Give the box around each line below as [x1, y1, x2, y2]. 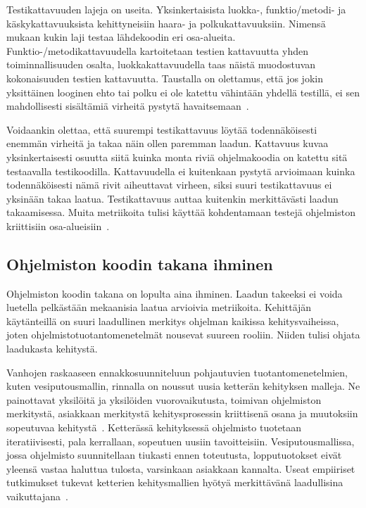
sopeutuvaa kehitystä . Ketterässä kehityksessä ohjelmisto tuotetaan [6, 420, 302, 435]
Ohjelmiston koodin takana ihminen [6, 253, 273, 274]
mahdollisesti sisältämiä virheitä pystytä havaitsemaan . [6, 99, 249, 113]
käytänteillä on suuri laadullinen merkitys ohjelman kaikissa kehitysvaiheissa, [6, 313, 339, 328]
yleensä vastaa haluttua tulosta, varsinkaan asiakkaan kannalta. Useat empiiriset [6, 461, 355, 476]
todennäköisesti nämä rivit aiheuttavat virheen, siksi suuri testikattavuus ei [6, 177, 332, 192]
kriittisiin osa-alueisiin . [6, 218, 110, 233]
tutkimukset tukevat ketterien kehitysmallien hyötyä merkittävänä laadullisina [6, 475, 343, 490]
